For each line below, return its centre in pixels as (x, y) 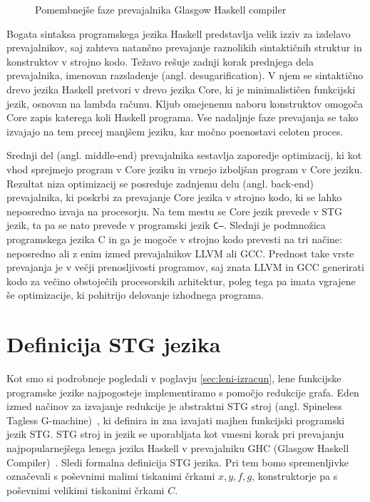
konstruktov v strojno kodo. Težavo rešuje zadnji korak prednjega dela (160, 61)
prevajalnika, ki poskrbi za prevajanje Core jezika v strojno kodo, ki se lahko (174, 197)
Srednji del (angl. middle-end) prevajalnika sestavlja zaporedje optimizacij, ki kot (184, 155)
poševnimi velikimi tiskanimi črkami (86, 490)
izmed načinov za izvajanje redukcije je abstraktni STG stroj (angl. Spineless (174, 406)
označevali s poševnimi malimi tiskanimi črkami (111, 476)
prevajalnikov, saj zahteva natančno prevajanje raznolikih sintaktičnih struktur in (184, 47)
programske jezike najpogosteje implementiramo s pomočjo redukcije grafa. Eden (183, 392)
